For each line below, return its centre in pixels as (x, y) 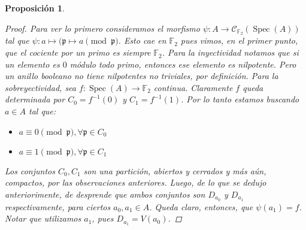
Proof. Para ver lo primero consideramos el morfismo (102, 28)
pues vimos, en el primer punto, (239, 40)
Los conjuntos (30, 170)
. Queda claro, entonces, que (201, 206)
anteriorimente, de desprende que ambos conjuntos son (105, 194)
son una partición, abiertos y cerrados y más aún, (175, 170)
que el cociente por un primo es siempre (78, 52)
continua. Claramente (193, 87)
